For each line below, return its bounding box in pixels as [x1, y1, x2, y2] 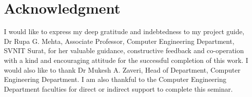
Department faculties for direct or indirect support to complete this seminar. [4, 83, 233, 94]
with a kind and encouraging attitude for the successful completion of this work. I [4, 55, 248, 65]
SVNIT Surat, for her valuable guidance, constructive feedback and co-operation [4, 45, 244, 56]
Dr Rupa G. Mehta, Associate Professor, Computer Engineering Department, [4, 36, 234, 46]
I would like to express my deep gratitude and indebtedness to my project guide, [4, 26, 245, 37]
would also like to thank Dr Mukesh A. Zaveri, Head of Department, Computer [4, 64, 241, 75]
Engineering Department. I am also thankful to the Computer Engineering [4, 74, 227, 84]
